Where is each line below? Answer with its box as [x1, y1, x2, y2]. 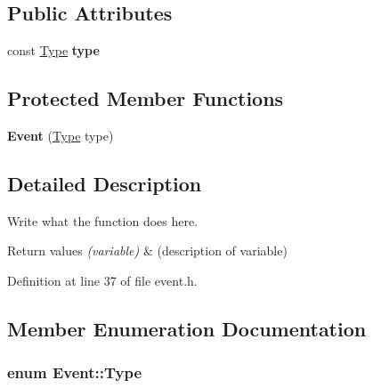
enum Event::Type [7, 361, 142, 384]
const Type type [7, 41, 100, 60]
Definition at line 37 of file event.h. [7, 271, 198, 289]
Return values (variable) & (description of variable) [7, 241, 288, 260]
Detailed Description [7, 169, 202, 197]
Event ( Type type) [7, 126, 114, 144]
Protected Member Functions [7, 85, 284, 112]
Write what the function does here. [7, 211, 199, 230]
